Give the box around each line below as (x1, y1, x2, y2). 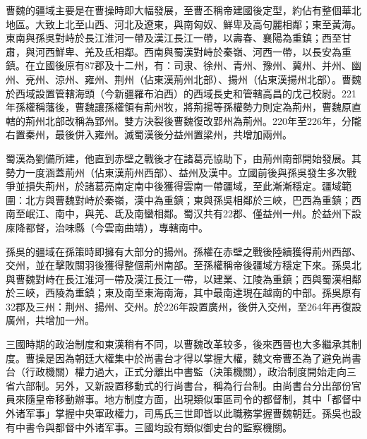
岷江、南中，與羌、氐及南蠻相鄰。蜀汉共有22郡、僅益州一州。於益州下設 (25, 206, 361, 221)
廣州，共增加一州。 (6, 313, 95, 327)
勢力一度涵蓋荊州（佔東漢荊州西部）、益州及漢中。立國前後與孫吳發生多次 (6, 164, 347, 179)
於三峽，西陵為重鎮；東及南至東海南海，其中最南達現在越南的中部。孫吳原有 (6, 285, 361, 300)
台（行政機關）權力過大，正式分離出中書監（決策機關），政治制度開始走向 (6, 364, 347, 379)
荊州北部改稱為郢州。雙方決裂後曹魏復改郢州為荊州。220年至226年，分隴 (25, 113, 361, 128)
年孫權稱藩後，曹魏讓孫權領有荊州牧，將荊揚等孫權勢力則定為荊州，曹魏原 (6, 100, 351, 114)
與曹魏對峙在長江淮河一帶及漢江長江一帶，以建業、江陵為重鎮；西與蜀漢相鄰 (6, 271, 361, 286)
